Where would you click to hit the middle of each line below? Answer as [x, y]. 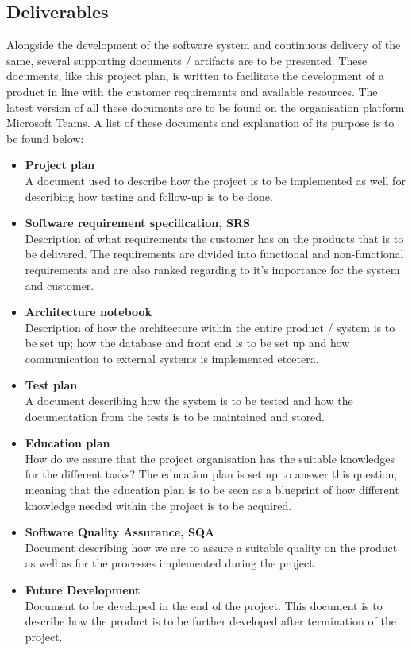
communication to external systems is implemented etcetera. [172, 358]
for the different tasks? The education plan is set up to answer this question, [211, 474]
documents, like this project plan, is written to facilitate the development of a [195, 76]
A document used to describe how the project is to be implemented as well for [215, 180]
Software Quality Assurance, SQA [120, 532]
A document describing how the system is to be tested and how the [189, 401]
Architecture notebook [89, 312]
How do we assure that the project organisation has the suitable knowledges [210, 458]
